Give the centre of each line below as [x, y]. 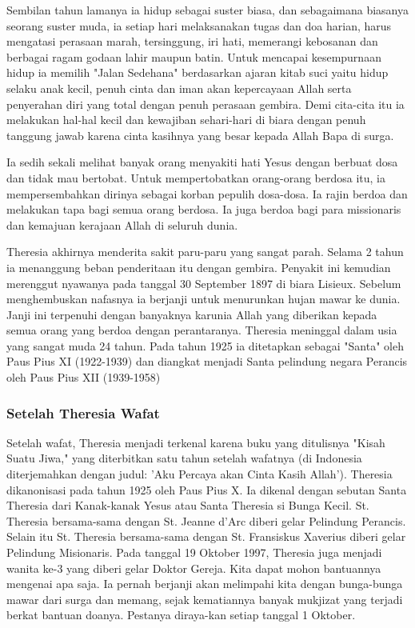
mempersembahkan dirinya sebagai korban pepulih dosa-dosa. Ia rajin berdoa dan [207, 193]
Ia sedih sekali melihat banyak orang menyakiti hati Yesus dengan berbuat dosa [202, 162]
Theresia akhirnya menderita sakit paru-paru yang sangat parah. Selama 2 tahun [205, 252]
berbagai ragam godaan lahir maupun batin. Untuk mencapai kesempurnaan [194, 56]
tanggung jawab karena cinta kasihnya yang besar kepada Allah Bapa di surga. [200, 135]
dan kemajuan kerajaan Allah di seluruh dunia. [122, 224]
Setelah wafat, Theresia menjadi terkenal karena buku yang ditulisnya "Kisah [196, 442]
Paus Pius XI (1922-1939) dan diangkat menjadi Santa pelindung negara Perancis [207, 361]
